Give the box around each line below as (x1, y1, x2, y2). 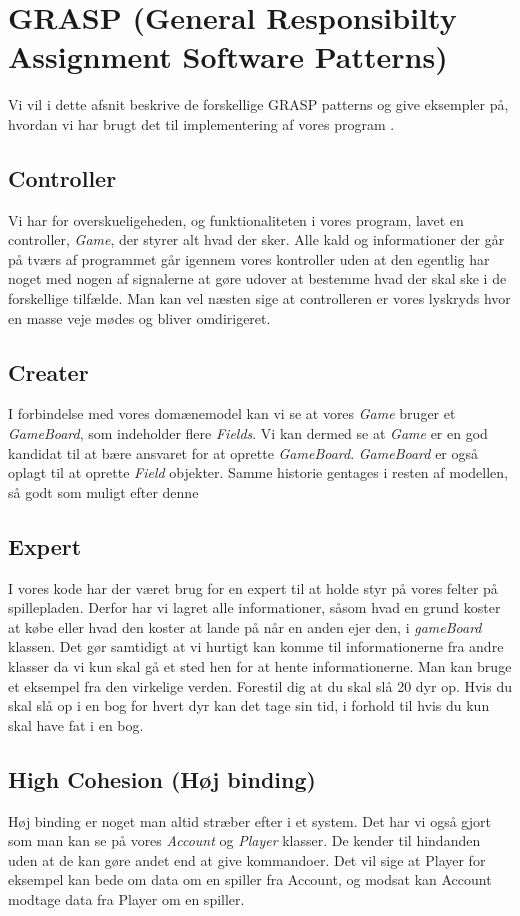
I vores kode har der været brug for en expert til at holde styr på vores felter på (8, 577, 498, 598)
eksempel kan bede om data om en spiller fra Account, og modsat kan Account (8, 869, 492, 890)
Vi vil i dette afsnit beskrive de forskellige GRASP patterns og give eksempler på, (8, 94, 509, 115)
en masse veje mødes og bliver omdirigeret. (8, 307, 271, 328)
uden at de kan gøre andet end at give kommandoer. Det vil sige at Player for (8, 849, 486, 870)
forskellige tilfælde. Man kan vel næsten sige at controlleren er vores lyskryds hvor (8, 288, 511, 309)
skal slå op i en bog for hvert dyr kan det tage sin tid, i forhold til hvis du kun (8, 695, 490, 716)
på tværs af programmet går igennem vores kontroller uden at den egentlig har (8, 248, 490, 269)
